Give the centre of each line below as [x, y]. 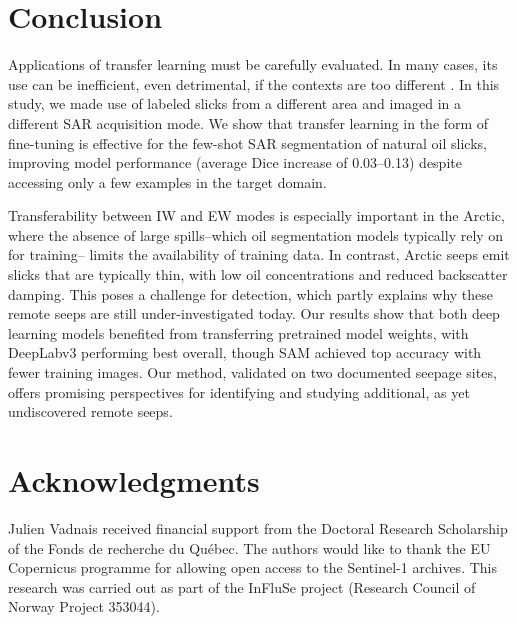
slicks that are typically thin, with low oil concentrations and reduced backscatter [258, 274]
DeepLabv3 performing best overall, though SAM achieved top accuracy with [245, 352]
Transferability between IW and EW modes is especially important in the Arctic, [256, 215]
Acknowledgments [134, 480]
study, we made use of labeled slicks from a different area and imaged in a [235, 103]
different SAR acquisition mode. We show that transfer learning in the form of [248, 122]
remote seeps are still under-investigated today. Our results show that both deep [254, 313]
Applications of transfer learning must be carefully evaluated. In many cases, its [253, 64]
